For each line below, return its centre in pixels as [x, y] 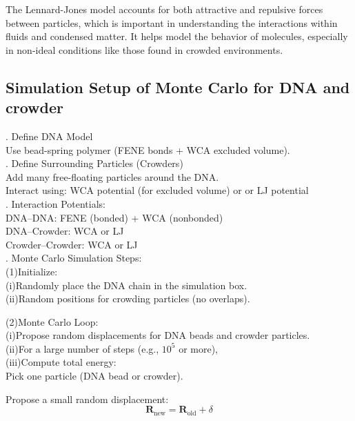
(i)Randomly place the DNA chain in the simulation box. [126, 285]
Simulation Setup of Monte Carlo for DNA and [178, 87]
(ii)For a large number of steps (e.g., [82, 348]
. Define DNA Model [49, 136]
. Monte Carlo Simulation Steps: [74, 258]
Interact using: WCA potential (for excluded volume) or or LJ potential [157, 190]
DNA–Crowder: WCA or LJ [65, 231]
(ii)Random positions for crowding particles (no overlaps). [128, 298]
